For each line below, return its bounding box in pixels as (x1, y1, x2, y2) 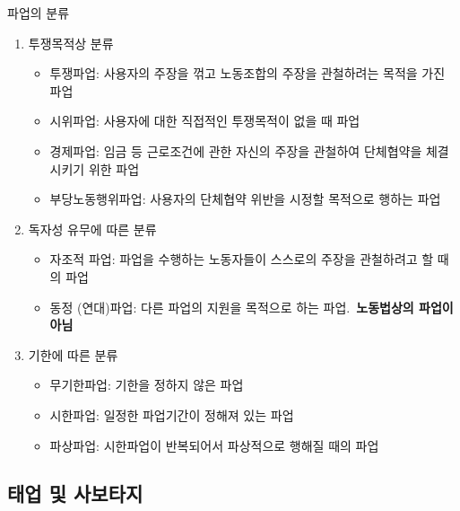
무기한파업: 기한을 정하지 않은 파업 (49, 375, 244, 394)
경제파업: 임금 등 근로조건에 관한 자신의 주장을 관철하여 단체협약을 (49, 141, 422, 160)
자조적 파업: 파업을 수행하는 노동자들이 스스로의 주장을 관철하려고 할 (49, 250, 434, 269)
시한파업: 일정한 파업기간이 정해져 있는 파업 (49, 405, 294, 424)
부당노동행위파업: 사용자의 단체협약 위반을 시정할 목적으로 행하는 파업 (49, 189, 441, 208)
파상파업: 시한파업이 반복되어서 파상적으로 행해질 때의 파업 (49, 436, 379, 454)
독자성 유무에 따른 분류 (28, 219, 157, 238)
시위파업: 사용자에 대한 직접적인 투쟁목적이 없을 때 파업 (49, 111, 360, 130)
